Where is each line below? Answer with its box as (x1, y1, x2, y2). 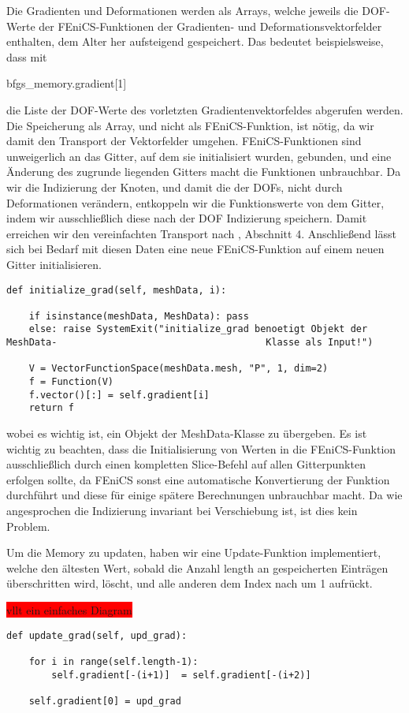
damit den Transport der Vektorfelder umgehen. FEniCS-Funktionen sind (6, 133, 362, 149)
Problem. (6, 517, 50, 534)
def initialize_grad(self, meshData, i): (6, 284, 227, 296)
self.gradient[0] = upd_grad (28, 695, 181, 707)
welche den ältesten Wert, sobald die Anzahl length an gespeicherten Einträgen (6, 559, 389, 576)
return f (28, 402, 74, 414)
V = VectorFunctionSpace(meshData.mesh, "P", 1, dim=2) (28, 363, 329, 375)
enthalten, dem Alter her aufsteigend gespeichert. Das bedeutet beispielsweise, (6, 33, 384, 50)
